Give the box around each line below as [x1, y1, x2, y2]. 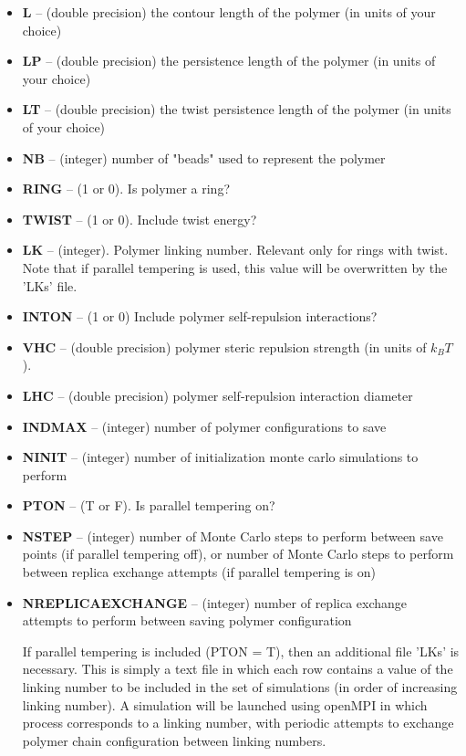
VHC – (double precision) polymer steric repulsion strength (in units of [22, 337, 427, 356]
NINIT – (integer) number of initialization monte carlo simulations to [22, 447, 419, 467]
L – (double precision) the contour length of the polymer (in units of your [22, 3, 436, 21]
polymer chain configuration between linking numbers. [22, 730, 326, 750]
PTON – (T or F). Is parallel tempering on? [22, 496, 275, 515]
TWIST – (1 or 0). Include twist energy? [22, 209, 257, 228]
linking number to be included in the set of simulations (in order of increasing [22, 677, 458, 697]
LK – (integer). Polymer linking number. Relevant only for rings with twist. [22, 240, 449, 259]
